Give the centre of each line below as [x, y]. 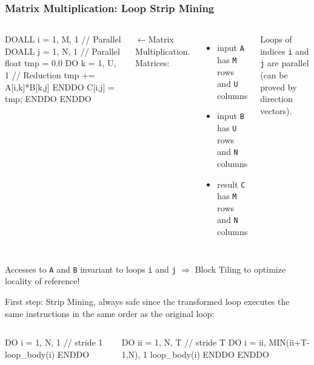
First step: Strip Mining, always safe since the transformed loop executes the [147, 301]
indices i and [285, 51]
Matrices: [152, 63]
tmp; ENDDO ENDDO [48, 99]
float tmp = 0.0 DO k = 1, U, [61, 63]
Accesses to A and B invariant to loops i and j [91, 269]
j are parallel [285, 63]
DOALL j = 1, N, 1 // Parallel [62, 51]
